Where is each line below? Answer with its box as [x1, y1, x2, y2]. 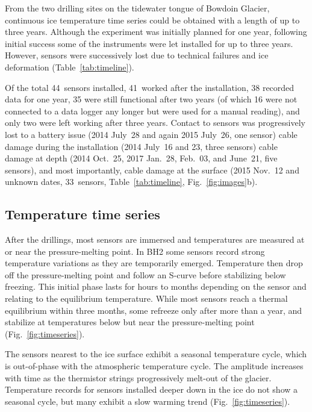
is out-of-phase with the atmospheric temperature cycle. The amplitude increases [5, 360, 304, 372]
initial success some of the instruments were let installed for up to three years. [5, 37, 293, 49]
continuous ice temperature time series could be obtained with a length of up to [5, 13, 300, 26]
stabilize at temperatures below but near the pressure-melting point [5, 316, 255, 328]
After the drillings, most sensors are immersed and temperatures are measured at [5, 233, 305, 246]
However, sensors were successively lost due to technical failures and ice [5, 49, 269, 61]
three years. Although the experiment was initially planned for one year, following [5, 25, 307, 38]
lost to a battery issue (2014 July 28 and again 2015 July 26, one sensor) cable [5, 128, 298, 140]
